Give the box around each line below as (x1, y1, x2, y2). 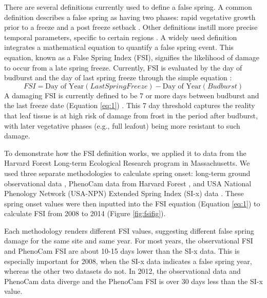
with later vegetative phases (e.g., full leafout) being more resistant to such (4, 120, 240, 131)
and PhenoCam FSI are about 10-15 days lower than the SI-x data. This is (4, 246, 240, 256)
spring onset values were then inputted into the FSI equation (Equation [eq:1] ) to (4, 198, 260, 208)
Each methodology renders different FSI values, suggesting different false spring (4, 225, 254, 236)
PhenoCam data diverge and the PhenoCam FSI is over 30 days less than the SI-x (4, 275, 263, 286)
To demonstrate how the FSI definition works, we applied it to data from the (4, 147, 246, 158)
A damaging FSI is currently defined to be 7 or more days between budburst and (4, 90, 259, 100)
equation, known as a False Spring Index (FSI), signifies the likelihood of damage (4, 51, 259, 62)
